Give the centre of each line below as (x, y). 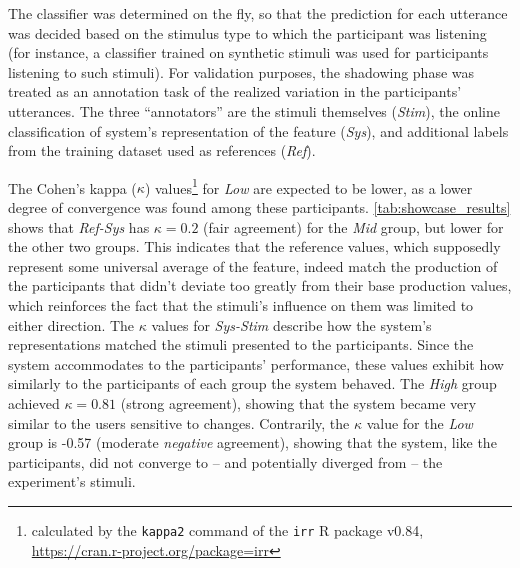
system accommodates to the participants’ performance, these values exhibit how (256, 363)
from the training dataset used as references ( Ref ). (162, 150)
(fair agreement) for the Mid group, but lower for (353, 226)
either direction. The (71, 324)
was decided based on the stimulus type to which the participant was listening (247, 32)
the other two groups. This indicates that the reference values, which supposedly (254, 246)
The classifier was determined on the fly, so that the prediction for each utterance (258, 13)
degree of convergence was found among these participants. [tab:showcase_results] (259, 207)
